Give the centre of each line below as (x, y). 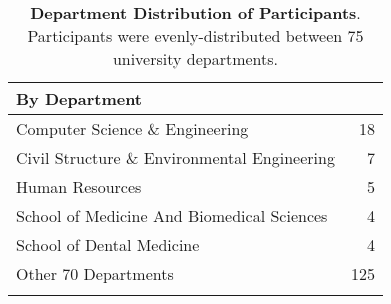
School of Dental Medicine (108, 244)
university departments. (195, 58)
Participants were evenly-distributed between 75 (195, 35)
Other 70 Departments (95, 273)
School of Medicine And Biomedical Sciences (172, 215)
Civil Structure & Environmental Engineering (175, 157)
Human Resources (79, 186)
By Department (79, 98)
